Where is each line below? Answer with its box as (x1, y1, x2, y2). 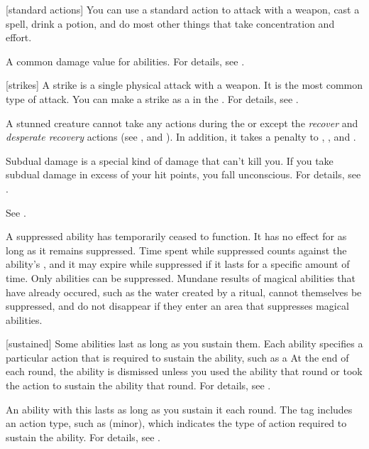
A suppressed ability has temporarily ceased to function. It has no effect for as (6, 229, 347, 244)
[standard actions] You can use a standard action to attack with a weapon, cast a (6, 2, 360, 16)
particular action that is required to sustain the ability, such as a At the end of (6, 350, 349, 364)
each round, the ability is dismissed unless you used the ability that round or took (6, 364, 363, 379)
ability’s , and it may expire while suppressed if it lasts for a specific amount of (6, 256, 350, 271)
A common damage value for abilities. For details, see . (6, 53, 245, 68)
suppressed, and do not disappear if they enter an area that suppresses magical (6, 298, 349, 313)
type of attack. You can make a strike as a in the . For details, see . (6, 91, 299, 106)
